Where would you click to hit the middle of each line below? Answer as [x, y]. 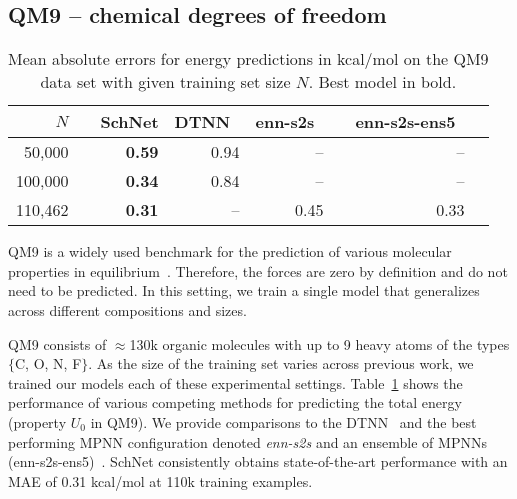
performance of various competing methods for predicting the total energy [235, 402]
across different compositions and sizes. [127, 309]
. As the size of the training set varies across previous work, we [281, 363]
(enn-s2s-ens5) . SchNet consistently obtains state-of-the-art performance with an [258, 461]
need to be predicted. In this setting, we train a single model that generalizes [244, 290]
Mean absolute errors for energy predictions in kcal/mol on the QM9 [248, 59]
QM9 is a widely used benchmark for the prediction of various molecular [230, 251]
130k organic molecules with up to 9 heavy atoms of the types [319, 343]
